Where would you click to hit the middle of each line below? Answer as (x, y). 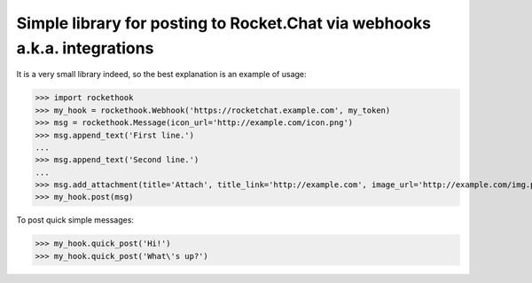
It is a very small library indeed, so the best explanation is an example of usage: (161, 75)
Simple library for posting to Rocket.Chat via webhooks (224, 23)
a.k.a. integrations (85, 48)
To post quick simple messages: (75, 220)
